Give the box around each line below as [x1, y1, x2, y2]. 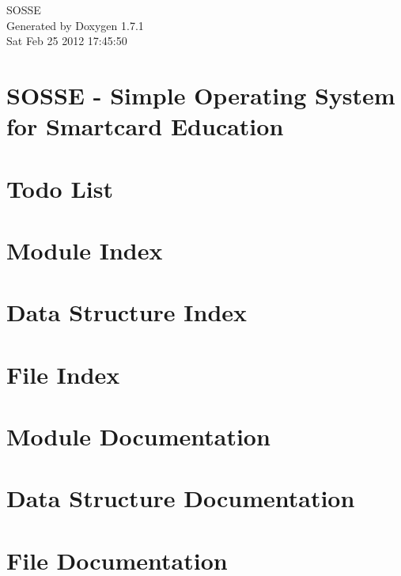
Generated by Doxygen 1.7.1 [6, 17, 144, 33]
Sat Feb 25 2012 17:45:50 [6, 32, 127, 49]
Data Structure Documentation [6, 482, 355, 514]
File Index [6, 358, 120, 390]
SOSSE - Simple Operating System [6, 78, 395, 111]
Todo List [6, 172, 113, 204]
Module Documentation [6, 420, 270, 453]
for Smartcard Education [6, 110, 284, 142]
